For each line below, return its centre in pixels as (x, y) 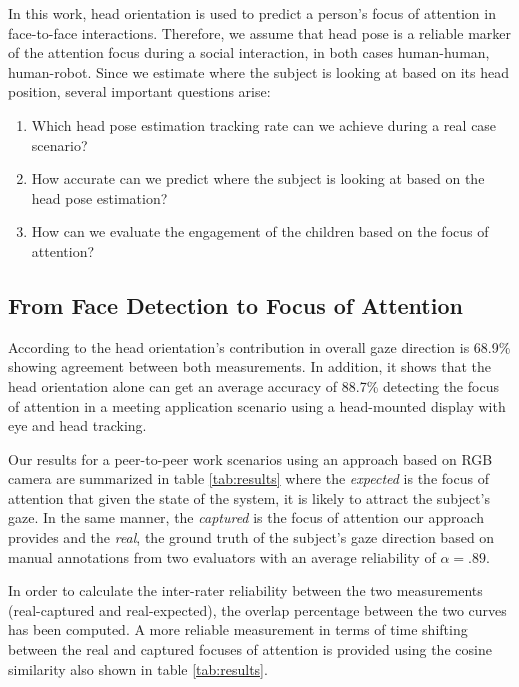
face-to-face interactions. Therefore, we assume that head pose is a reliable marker (259, 32)
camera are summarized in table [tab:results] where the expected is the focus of (248, 478)
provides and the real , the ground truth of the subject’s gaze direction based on (251, 537)
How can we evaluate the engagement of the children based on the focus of (260, 231)
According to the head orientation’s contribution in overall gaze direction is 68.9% (259, 346)
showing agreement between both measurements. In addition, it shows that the (250, 366)
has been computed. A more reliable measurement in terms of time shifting (238, 629)
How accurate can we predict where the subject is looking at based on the (258, 178)
